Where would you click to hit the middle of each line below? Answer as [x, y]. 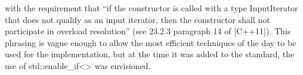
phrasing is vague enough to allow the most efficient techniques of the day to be [151, 42]
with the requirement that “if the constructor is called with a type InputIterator [151, 8]
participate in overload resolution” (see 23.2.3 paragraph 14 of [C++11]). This [148, 31]
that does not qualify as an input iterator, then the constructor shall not [137, 19]
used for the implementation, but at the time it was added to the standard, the [150, 54]
